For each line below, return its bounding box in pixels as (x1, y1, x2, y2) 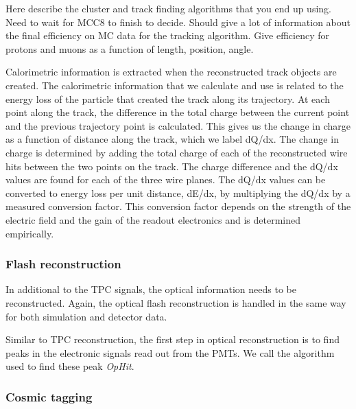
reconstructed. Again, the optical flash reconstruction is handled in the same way (5, 295, 346, 309)
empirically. (5, 226, 54, 240)
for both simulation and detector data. (5, 309, 167, 323)
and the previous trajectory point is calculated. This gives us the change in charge (5, 118, 351, 132)
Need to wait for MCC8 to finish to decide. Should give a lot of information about (5, 14, 351, 29)
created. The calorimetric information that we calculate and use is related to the (5, 78, 344, 92)
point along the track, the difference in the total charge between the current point (5, 105, 350, 119)
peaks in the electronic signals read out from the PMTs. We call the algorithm (5, 345, 335, 360)
